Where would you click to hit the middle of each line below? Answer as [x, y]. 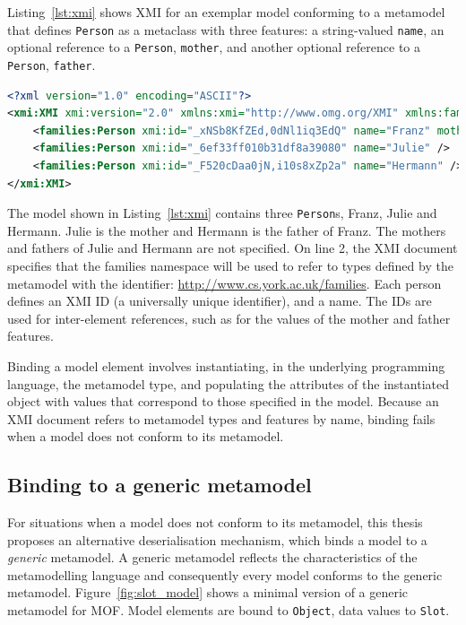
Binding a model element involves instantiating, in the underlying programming [226, 365]
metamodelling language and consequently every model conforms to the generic [225, 574]
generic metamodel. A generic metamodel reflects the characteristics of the [212, 557]
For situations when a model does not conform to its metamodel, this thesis [215, 522]
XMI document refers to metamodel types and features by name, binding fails [221, 418]
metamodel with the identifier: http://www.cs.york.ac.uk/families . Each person [224, 283]
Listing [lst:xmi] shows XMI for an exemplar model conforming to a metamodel [226, 12]
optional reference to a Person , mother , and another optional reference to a [214, 47]
